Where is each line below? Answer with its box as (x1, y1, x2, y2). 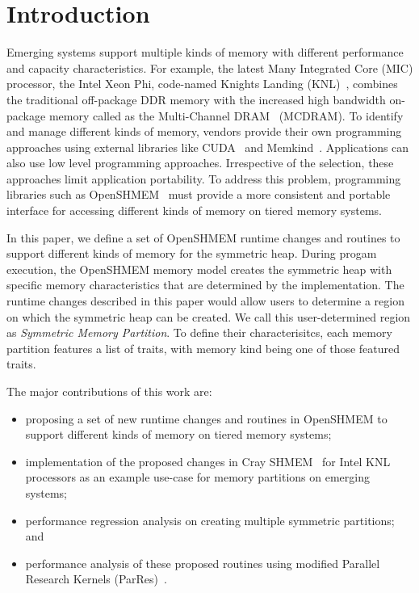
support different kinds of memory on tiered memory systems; (25, 426, 332, 443)
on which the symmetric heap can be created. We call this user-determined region (6, 308, 411, 325)
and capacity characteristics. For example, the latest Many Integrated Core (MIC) (6, 59, 413, 76)
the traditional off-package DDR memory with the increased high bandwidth (6, 90, 386, 107)
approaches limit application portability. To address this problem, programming (6, 170, 401, 187)
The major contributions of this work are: (6, 383, 212, 399)
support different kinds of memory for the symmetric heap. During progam (6, 245, 377, 262)
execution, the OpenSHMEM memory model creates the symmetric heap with (6, 260, 392, 277)
